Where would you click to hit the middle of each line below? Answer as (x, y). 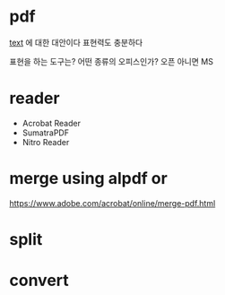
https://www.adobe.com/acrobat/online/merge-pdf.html (112, 203)
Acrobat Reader (51, 123)
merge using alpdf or (88, 179)
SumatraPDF (46, 133)
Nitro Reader (46, 142)
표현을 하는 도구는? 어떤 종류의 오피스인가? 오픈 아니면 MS (111, 61)
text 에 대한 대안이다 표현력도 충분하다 (76, 42)
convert (39, 281)
